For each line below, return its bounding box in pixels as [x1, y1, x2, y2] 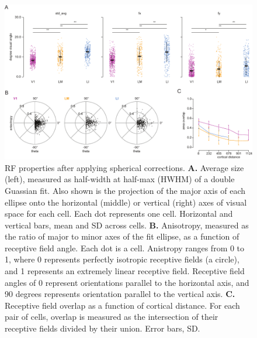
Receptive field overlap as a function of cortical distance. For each [5, 299, 240, 311]
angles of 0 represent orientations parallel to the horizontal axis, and [5, 276, 249, 288]
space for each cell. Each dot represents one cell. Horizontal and [5, 207, 233, 220]
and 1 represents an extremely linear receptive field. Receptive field [5, 265, 245, 277]
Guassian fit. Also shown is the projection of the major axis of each [5, 184, 246, 196]
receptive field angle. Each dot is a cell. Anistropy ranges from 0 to [5, 241, 245, 254]
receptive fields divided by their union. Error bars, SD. [5, 322, 200, 334]
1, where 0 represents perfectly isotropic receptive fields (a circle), [5, 253, 239, 265]
